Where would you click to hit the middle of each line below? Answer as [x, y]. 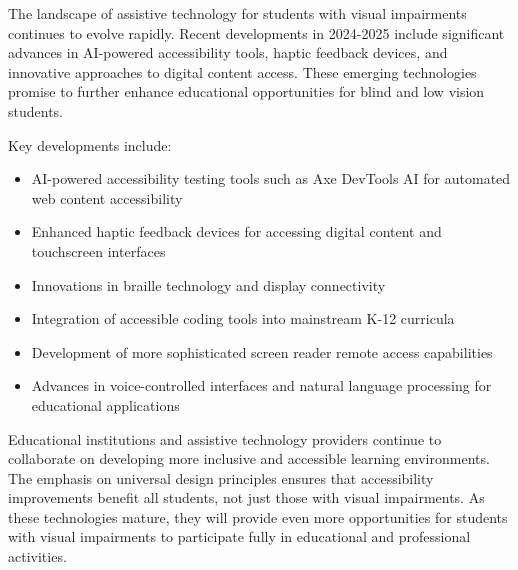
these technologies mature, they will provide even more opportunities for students [258, 516]
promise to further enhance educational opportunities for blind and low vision [246, 91]
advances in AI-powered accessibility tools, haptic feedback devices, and [228, 52]
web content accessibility [107, 197]
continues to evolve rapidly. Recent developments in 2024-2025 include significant [256, 32]
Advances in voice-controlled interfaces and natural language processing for [261, 385]
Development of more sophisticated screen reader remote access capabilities [262, 351]
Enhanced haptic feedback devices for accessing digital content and [236, 231]
